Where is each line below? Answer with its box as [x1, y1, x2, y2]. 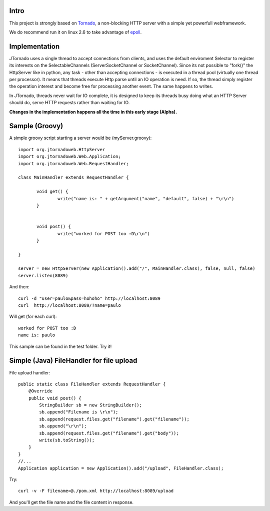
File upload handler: [9, 369, 50, 375]
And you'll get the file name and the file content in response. [9, 499, 134, 505]
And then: [9, 284, 29, 290]
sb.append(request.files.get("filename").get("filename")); [39, 416, 189, 422]
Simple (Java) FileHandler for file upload [9, 356, 137, 365]
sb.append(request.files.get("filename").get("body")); [39, 430, 179, 436]
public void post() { [28, 395, 82, 401]
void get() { [36, 189, 68, 195]
